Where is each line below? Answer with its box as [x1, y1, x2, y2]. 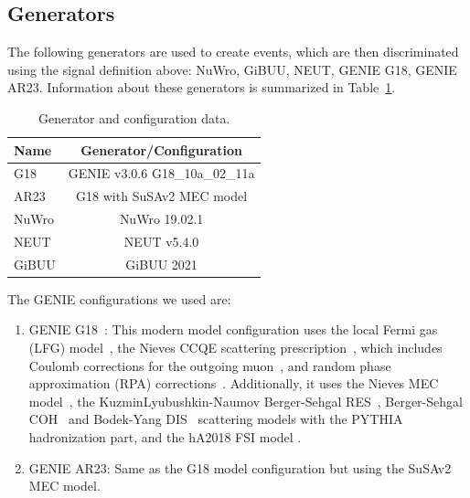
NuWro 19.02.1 [119, 209, 204, 228]
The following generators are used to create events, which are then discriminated [7, 42, 459, 61]
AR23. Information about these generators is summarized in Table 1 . [7, 78, 396, 97]
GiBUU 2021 [125, 254, 198, 273]
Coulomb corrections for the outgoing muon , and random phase [28, 355, 391, 375]
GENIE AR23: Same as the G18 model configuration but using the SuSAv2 [28, 458, 452, 477]
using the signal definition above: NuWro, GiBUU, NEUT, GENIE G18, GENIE [7, 59, 457, 79]
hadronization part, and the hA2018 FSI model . [28, 428, 302, 447]
